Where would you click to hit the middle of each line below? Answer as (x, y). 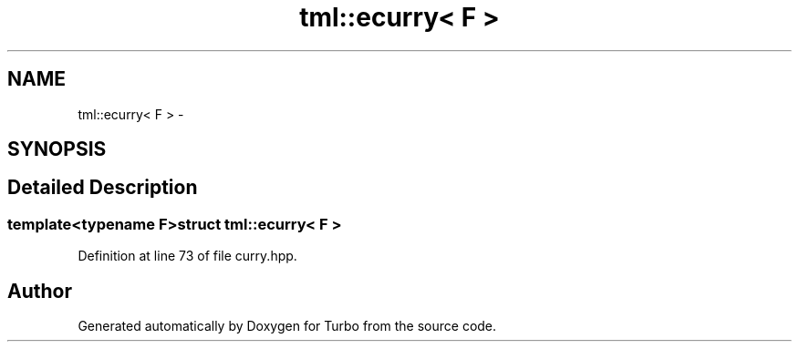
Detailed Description (103, 188)
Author (40, 291)
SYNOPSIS (57, 149)
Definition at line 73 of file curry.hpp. (187, 256)
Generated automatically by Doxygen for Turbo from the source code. (287, 326)
